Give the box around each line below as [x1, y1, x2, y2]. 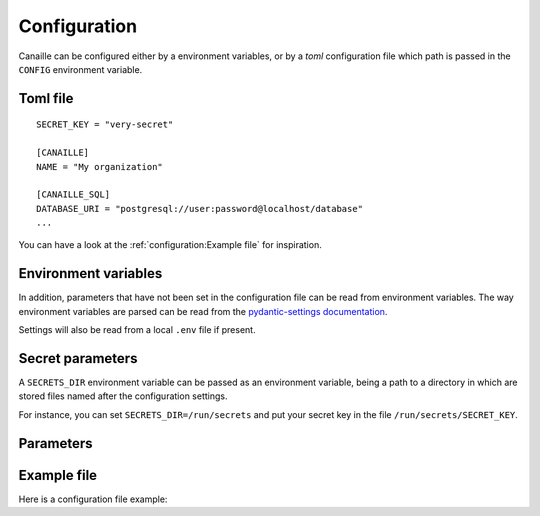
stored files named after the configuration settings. [18, 390, 228, 402]
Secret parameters [18, 350, 138, 367]
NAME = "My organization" [36, 161, 164, 172]
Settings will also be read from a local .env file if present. [18, 324, 256, 336]
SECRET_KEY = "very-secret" [36, 119, 174, 130]
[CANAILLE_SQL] [36, 189, 111, 200]
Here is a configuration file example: [18, 493, 168, 505]
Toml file [18, 90, 74, 107]
